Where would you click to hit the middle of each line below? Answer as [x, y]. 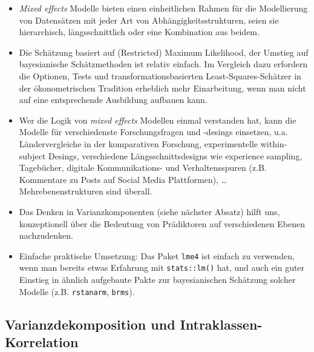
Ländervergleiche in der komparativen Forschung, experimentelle [139, 143]
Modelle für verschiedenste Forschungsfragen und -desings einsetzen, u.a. [153, 132]
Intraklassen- [221, 324]
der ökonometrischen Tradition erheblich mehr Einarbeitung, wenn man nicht [162, 88]
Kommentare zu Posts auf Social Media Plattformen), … [123, 179]
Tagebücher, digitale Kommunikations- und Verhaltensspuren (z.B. [143, 168]
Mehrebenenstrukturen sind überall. [86, 191]
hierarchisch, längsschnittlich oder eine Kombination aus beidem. [139, 32]
